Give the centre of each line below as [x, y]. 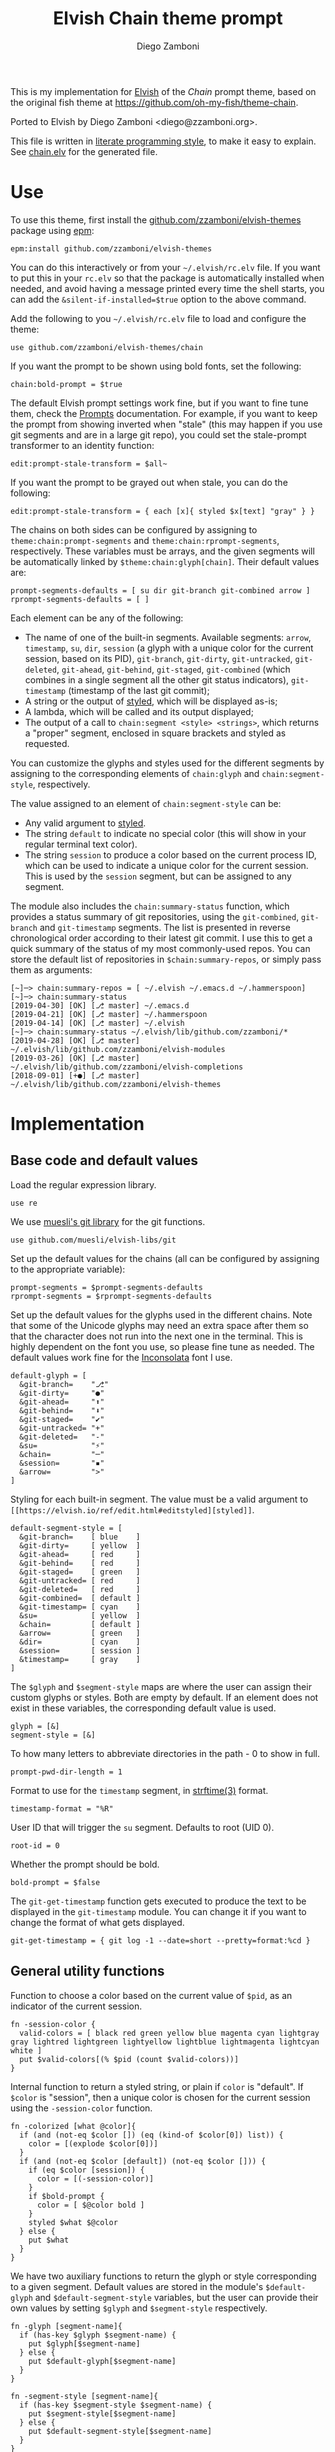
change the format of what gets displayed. [97, 1922]
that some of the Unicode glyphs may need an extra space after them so [159, 1325]
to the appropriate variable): [68, 1269]
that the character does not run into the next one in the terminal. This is [157, 1336]
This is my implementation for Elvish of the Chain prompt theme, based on [163, 91]
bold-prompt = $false [55, 1882]
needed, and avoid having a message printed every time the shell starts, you [167, 288]
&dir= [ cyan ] [80, 1642]
